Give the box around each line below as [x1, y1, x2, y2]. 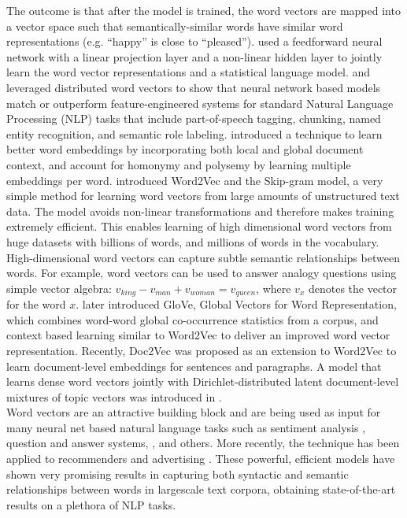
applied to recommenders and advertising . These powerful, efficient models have [6, 450, 395, 467]
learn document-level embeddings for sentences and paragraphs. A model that [6, 357, 382, 374]
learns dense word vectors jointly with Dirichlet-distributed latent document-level [6, 373, 399, 390]
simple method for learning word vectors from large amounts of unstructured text [6, 187, 400, 204]
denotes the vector [308, 279, 398, 296]
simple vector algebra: [6, 279, 112, 296]
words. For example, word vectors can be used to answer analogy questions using [6, 265, 397, 281]
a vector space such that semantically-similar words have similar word [6, 17, 343, 34]
